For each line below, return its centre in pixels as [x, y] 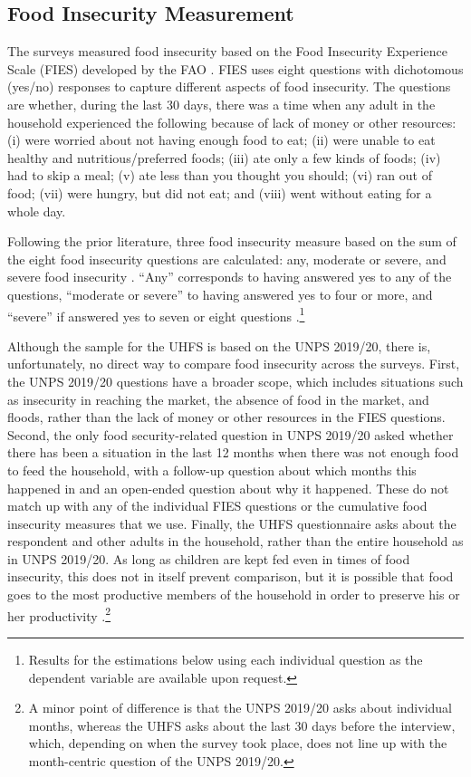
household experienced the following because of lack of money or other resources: [232, 122]
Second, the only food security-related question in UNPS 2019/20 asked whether [231, 434]
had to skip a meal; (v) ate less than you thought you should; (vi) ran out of [220, 175]
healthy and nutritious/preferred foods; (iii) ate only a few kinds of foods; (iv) [224, 157]
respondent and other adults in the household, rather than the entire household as [235, 541]
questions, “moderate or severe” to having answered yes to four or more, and [220, 294]
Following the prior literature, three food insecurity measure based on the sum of [232, 241]
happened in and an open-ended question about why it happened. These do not [228, 488]
